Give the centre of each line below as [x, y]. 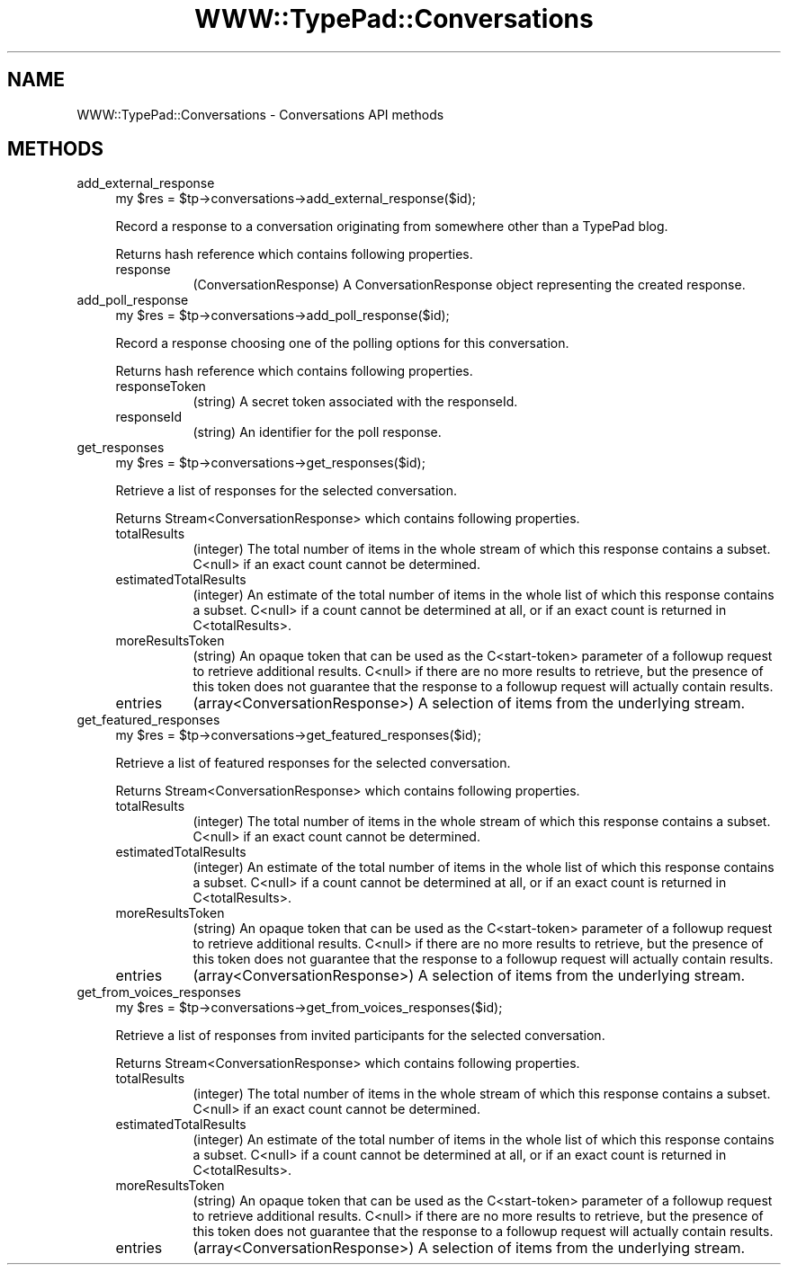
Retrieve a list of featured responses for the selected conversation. [313, 763]
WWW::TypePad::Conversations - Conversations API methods [260, 114]
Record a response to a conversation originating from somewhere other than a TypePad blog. [392, 227]
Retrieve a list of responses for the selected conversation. [286, 491]
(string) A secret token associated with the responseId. [355, 402]
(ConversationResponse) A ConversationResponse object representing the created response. [469, 285]
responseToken [161, 387]
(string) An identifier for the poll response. [317, 432]
